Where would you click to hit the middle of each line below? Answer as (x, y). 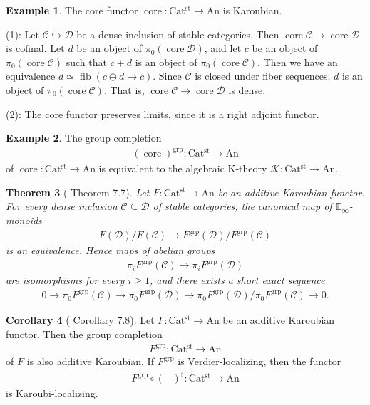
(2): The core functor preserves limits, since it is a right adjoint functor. (163, 114)
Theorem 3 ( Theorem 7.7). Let (78, 192)
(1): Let (22, 34)
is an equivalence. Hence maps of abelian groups (111, 250)
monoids (24, 220)
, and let (223, 48)
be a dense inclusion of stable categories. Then (178, 34)
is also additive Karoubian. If (90, 361)
